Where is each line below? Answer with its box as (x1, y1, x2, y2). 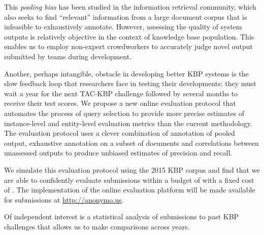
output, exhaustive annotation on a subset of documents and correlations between (4, 137, 259, 148)
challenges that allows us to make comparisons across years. (4, 221, 190, 231)
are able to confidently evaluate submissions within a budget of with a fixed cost (4, 174, 254, 185)
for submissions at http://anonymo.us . (4, 194, 124, 205)
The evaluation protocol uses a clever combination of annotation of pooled (4, 128, 235, 138)
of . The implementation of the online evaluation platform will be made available (4, 184, 255, 195)
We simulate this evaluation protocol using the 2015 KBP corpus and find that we (4, 164, 260, 175)
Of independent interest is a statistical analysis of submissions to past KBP (4, 211, 239, 222)
